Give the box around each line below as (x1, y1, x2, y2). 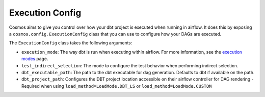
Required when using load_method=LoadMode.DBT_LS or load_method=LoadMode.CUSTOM (21, 83, 212, 89)
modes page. (21, 56, 49, 62)
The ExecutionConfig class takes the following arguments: (9, 40, 132, 46)
